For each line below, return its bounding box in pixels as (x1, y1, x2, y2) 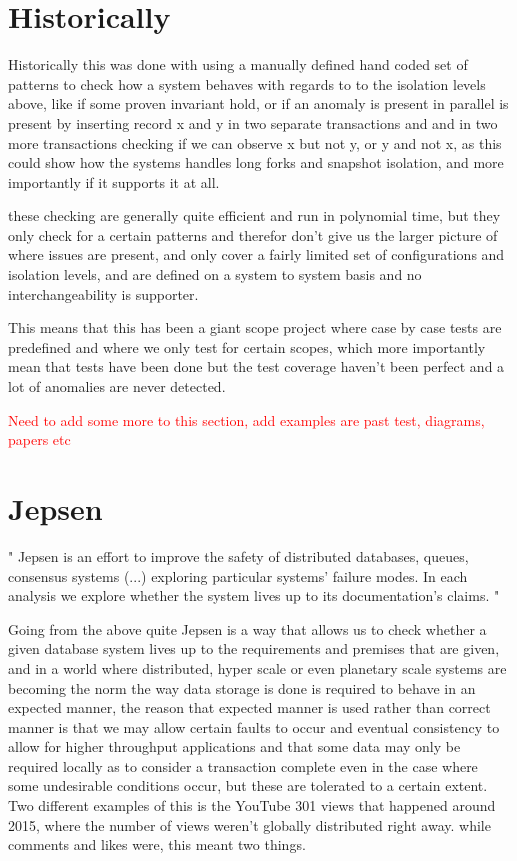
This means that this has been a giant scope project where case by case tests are (8, 317, 502, 338)
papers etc (8, 429, 71, 450)
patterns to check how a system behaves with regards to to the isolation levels (8, 73, 486, 94)
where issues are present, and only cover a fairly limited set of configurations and (8, 244, 505, 265)
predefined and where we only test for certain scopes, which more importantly (8, 336, 486, 357)
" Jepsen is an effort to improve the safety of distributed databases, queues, (8, 545, 469, 566)
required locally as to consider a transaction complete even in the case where (8, 755, 478, 776)
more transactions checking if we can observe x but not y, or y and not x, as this (8, 132, 502, 153)
